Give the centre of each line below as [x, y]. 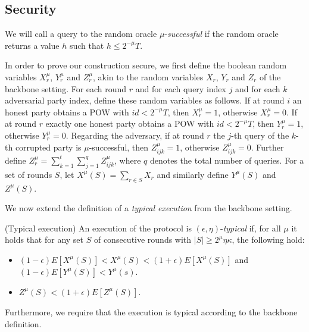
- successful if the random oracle [221, 34]
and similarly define [193, 174]
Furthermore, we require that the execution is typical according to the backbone [151, 311]
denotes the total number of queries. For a [227, 160]
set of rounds [29, 174]
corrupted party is [48, 147]
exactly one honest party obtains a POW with [130, 123]
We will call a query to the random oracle [81, 34]
